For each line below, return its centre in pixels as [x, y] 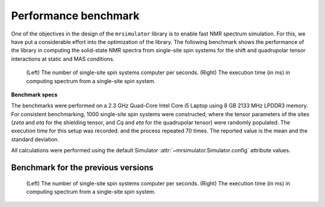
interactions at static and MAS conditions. [63, 59]
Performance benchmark [75, 16]
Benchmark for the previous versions [82, 168]
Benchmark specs [34, 94]
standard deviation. [35, 139]
